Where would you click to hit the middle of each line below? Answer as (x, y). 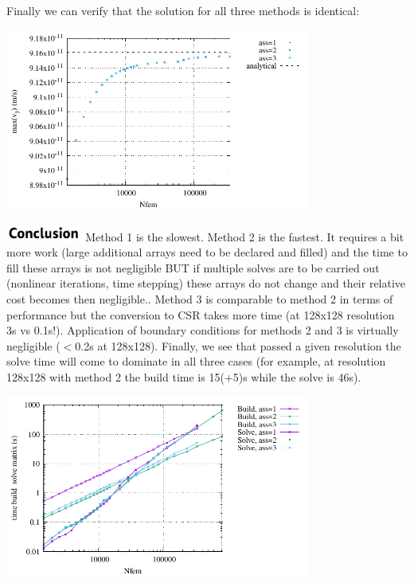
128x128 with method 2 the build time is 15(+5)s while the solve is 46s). (184, 376)
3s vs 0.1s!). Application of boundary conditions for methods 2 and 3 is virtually (203, 330)
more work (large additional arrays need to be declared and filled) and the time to (207, 252)
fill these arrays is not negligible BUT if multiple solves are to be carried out (193, 267)
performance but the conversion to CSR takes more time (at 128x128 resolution (201, 314)
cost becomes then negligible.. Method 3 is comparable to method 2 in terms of (200, 299)
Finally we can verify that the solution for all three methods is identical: (183, 10)
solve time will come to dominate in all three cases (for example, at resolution (196, 361)
